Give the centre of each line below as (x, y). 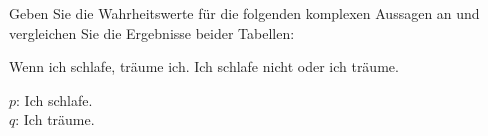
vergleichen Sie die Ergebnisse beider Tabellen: (152, 32)
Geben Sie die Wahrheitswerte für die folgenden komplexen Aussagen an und (244, 13)
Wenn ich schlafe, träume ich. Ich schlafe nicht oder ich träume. (204, 66)
